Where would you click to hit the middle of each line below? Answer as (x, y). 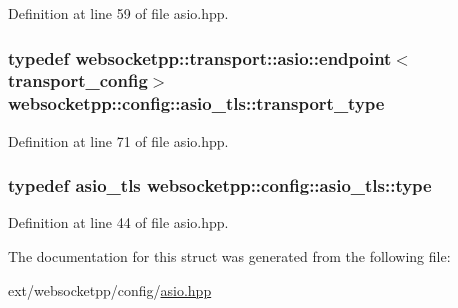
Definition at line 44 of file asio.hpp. (118, 222)
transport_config (78, 80)
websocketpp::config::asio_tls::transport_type (196, 103)
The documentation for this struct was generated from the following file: (229, 256)
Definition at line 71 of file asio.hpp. (118, 140)
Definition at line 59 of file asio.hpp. (118, 13)
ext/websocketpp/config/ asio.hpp (110, 289)
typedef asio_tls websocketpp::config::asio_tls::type (220, 185)
